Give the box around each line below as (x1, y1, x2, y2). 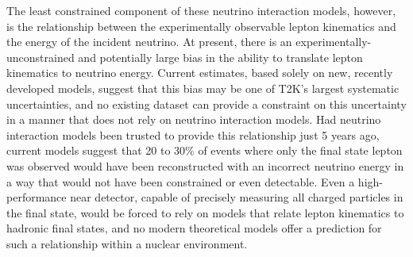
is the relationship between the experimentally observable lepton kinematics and (6, 17, 396, 34)
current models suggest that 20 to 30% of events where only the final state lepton (6, 142, 403, 159)
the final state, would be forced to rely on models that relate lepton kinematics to (6, 204, 404, 221)
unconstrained (6, 48, 75, 65)
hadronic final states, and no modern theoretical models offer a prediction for (6, 220, 382, 236)
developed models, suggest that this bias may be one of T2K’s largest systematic (6, 79, 399, 96)
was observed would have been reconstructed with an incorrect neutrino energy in (6, 157, 404, 174)
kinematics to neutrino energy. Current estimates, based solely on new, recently (6, 64, 393, 81)
